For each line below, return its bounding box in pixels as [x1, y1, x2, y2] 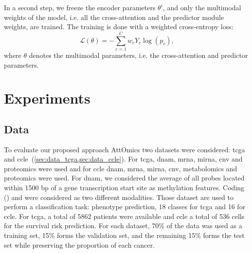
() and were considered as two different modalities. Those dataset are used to [4, 192, 234, 202]
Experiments [4, 88, 90, 108]
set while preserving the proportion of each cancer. [4, 239, 155, 250]
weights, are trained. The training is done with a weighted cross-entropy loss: [4, 21, 234, 32]
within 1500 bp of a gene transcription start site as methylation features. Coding [4, 182, 245, 193]
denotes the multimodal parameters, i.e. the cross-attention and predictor [29, 50, 248, 60]
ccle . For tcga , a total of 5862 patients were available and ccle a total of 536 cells [4, 211, 245, 221]
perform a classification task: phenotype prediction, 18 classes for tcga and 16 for [4, 201, 246, 212]
